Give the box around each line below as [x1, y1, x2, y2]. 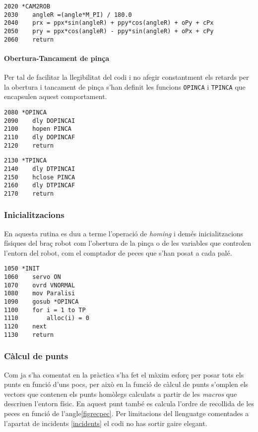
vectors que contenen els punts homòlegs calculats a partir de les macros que [4, 388, 237, 399]
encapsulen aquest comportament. [4, 91, 107, 102]
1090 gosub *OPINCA [4, 298, 79, 306]
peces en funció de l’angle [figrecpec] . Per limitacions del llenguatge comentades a [4, 408, 249, 418]
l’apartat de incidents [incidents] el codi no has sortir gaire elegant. [4, 418, 207, 428]
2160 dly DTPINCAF [4, 182, 75, 189]
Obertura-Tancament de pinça [4, 53, 110, 63]
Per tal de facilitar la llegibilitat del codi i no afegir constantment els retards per [4, 72, 249, 82]
